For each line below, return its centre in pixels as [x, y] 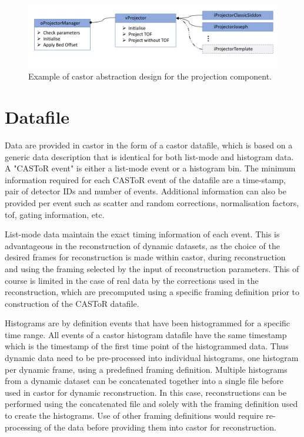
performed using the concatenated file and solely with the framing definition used [151, 404]
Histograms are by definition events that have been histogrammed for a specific [148, 323]
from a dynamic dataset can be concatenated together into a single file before [144, 381]
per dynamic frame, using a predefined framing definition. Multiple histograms [146, 369]
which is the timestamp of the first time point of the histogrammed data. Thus [147, 346]
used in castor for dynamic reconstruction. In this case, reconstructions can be [146, 392]
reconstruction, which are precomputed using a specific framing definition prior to [152, 292]
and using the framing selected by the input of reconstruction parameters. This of [152, 268]
